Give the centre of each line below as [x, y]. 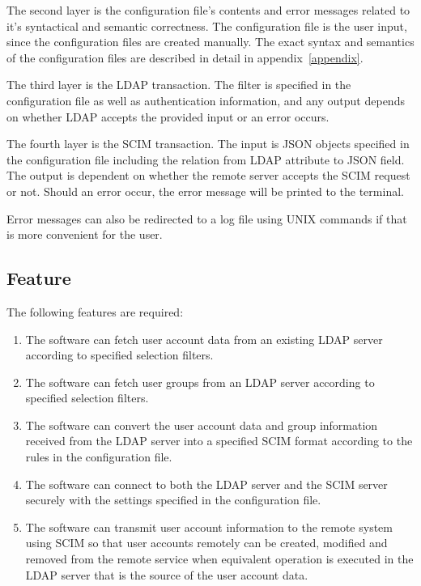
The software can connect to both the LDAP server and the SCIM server [206, 484]
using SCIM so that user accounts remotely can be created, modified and [206, 543]
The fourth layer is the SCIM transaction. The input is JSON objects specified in [208, 144]
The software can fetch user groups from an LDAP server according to [200, 382]
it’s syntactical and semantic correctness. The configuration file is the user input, [207, 25]
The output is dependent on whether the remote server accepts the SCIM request [208, 175]
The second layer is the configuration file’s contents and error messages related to [208, 10]
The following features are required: [95, 311]
